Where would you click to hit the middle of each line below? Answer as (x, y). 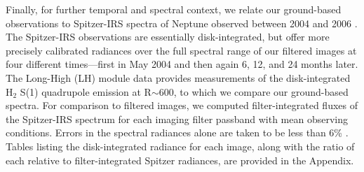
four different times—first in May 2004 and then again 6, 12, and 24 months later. (182, 64)
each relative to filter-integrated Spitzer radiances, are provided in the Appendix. (180, 160)
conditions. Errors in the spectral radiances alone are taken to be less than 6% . (177, 132)
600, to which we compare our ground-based (254, 91)
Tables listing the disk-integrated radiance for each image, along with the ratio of (180, 146)
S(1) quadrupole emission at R (86, 91)
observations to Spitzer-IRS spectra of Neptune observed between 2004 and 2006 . (182, 23)
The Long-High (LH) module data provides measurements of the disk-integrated (178, 77)
